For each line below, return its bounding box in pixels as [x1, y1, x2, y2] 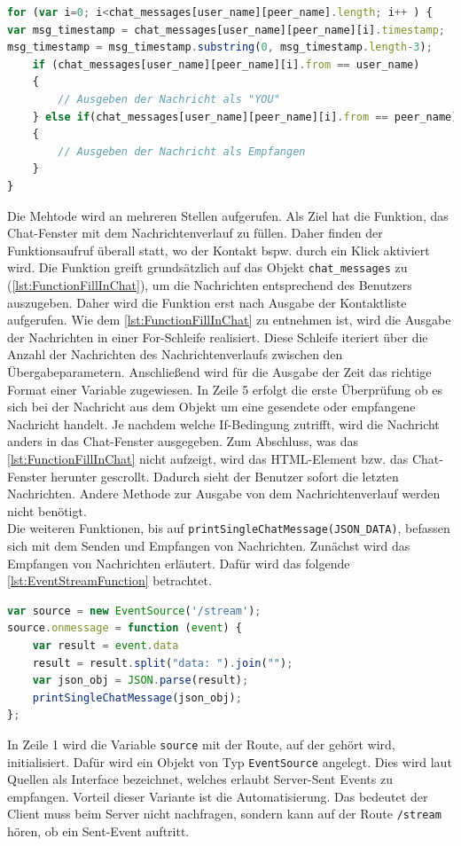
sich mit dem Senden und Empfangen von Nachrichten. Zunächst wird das [7, 536, 410, 554]
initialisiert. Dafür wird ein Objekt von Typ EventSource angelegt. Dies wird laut [7, 752, 452, 771]
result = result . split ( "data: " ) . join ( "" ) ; [32, 656, 293, 670]
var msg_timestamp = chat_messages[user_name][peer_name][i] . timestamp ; [7, 23, 446, 36]
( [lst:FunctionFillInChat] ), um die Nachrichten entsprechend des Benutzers [7, 275, 412, 294]
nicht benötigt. [7, 501, 87, 520]
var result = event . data [32, 638, 179, 652]
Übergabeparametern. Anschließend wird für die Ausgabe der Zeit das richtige [7, 362, 432, 380]
